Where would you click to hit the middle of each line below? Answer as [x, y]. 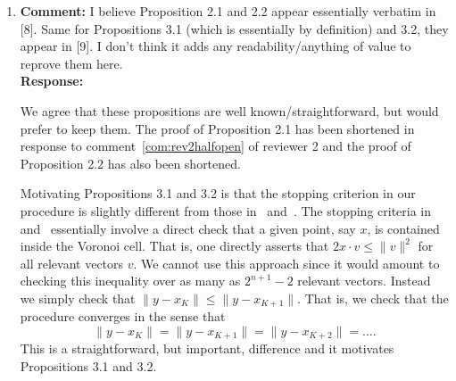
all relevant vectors [72, 263]
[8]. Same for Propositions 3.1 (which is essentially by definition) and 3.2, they [234, 28]
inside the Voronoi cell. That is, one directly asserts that [174, 246]
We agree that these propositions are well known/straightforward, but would [229, 110]
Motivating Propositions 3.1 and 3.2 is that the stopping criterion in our [218, 193]
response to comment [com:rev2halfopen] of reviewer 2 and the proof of [216, 146]
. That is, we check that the [373, 298]
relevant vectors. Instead [364, 281]
